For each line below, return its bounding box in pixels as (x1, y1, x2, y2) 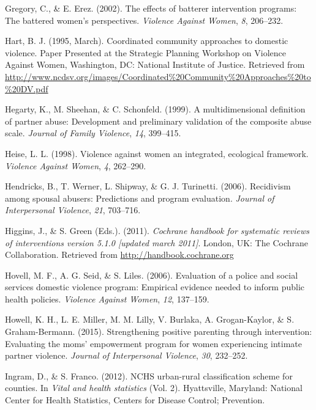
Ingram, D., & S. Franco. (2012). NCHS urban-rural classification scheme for (5, 369, 293, 382)
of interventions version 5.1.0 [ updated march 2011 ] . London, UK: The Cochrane (5, 236, 308, 249)
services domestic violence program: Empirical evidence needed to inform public (5, 280, 305, 293)
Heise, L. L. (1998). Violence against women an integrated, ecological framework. (5, 147, 309, 159)
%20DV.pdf (5, 82, 48, 95)
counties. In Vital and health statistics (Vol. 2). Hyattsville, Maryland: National (5, 381, 303, 394)
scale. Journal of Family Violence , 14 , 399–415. (5, 126, 181, 139)
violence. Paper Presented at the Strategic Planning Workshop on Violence (5, 46, 287, 59)
